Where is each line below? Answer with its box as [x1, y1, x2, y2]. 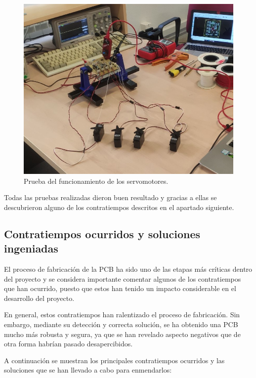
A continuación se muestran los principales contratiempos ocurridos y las [4, 355, 225, 365]
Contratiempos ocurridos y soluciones [4, 226, 200, 241]
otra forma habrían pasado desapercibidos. [4, 338, 133, 349]
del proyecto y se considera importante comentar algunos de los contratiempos [4, 273, 241, 284]
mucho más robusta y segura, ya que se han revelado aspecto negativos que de [4, 329, 241, 339]
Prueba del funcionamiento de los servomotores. [24, 175, 169, 186]
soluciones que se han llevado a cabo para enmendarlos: [4, 365, 172, 375]
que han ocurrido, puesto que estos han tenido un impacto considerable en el [4, 283, 236, 294]
